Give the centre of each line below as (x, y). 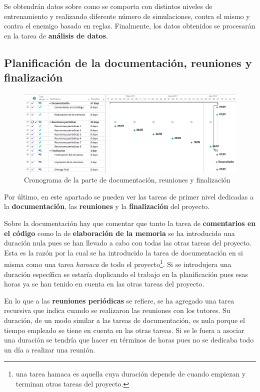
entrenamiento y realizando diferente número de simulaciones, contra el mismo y (127, 16)
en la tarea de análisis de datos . (56, 35)
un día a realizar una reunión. (50, 349)
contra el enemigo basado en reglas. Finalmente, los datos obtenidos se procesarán (130, 26)
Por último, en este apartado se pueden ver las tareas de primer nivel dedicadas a (129, 196)
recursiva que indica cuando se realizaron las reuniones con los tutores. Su (117, 310)
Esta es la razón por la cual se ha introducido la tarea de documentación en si (123, 252)
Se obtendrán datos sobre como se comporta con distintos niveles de (108, 6)
